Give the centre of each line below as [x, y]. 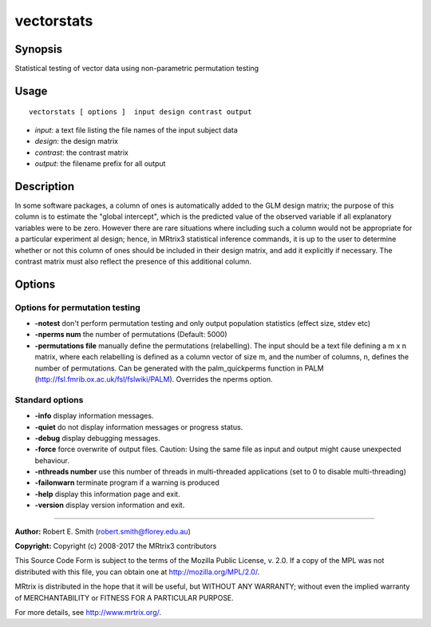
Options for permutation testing [78, 308]
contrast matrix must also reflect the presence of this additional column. [133, 261]
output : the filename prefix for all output [100, 164]
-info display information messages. [94, 416]
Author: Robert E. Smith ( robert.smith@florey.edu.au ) [103, 531]
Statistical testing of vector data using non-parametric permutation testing [137, 69]
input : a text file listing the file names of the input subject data [136, 130]
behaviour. [52, 460]
